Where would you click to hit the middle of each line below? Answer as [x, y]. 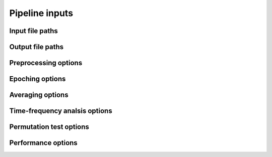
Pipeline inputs [41, 13]
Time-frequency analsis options [61, 111]
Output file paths [37, 47]
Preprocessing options [46, 63]
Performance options [43, 143]
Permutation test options [49, 127]
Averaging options [39, 95]
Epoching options [38, 79]
